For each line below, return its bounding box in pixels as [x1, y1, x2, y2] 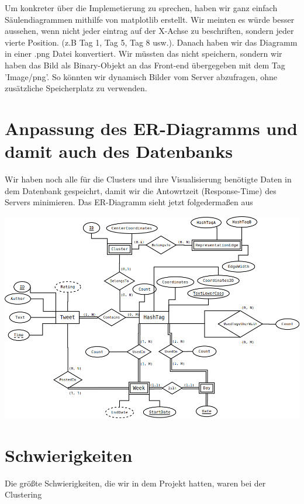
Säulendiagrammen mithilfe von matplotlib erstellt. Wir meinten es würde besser [5, 13, 295, 25]
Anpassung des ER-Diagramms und [5, 116, 298, 140]
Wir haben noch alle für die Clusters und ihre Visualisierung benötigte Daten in [5, 173, 292, 185]
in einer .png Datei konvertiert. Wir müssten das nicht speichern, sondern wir [5, 47, 282, 60]
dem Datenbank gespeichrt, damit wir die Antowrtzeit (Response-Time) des [5, 184, 277, 196]
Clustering [5, 488, 42, 500]
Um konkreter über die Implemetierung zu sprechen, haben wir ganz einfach [5, 2, 278, 13]
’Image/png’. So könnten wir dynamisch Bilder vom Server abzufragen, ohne [5, 70, 277, 82]
